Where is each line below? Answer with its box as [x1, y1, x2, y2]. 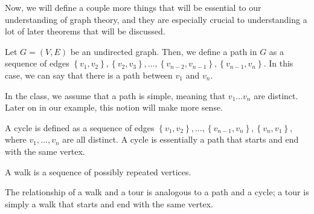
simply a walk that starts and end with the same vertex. [5, 197, 213, 210]
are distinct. [254, 89, 298, 102]
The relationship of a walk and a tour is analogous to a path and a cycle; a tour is [5, 186, 309, 198]
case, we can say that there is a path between [5, 68, 173, 81]
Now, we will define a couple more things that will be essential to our [5, 1, 261, 13]
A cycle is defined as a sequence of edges [5, 121, 155, 134]
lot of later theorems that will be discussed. [5, 25, 165, 37]
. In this [263, 57, 293, 70]
